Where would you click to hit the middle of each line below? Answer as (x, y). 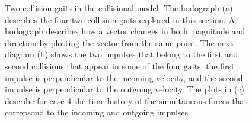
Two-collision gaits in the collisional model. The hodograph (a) (119, 8)
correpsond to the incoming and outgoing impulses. (98, 112)
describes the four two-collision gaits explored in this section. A (120, 19)
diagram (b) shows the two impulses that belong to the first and (122, 54)
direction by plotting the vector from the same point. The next (119, 42)
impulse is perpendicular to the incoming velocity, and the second (124, 77)
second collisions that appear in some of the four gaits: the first (120, 65)
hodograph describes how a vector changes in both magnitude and (125, 31)
